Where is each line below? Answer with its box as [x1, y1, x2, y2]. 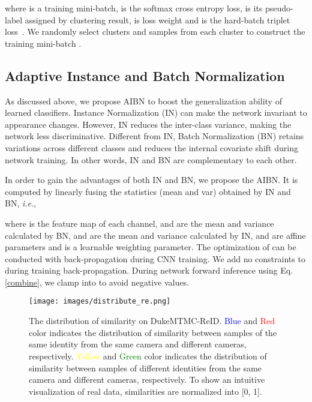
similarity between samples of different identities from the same [29, 361, 262, 374]
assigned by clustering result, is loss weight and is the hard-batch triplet [25, 13, 290, 26]
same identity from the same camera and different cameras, [29, 338, 247, 350]
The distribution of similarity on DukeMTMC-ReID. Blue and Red [29, 314, 275, 327]
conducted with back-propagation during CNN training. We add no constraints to [5, 252, 305, 265]
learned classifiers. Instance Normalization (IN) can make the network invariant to [5, 106, 307, 119]
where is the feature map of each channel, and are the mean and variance [5, 217, 274, 229]
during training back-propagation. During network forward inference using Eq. [5, 264, 293, 277]
